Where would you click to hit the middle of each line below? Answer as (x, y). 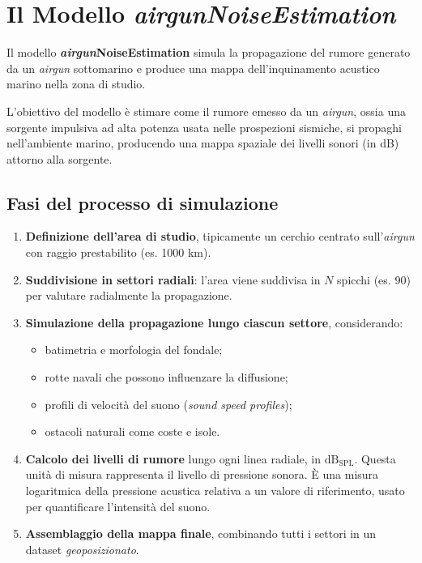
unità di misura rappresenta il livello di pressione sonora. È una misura (202, 474)
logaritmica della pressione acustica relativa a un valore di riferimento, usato (215, 490)
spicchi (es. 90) (374, 279)
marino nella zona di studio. (76, 84)
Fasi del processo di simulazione (143, 202)
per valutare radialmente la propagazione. (129, 295)
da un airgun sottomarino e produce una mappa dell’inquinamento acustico (193, 68)
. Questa (375, 458)
